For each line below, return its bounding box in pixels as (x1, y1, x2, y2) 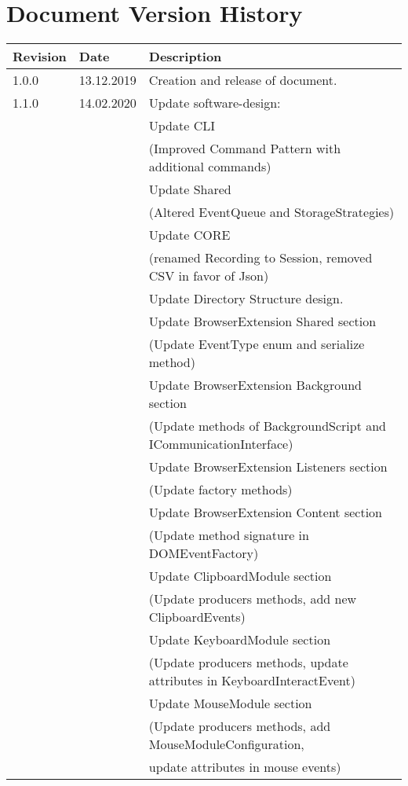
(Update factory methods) (148, 480, 293, 499)
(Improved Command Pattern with (148, 139, 341, 158)
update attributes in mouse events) (148, 758, 341, 777)
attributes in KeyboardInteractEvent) (148, 671, 355, 690)
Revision (13, 47, 67, 66)
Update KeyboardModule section (148, 630, 331, 649)
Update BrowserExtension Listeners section (148, 457, 388, 476)
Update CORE (148, 226, 231, 244)
